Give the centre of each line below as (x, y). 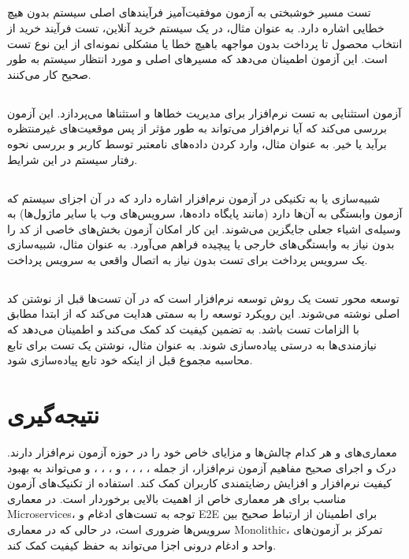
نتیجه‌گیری (53, 414)
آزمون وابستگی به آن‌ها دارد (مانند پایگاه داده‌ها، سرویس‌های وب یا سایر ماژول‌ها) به (205, 213)
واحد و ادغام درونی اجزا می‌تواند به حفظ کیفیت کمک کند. (142, 544)
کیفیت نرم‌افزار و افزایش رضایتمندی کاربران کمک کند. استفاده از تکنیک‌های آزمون (200, 483)
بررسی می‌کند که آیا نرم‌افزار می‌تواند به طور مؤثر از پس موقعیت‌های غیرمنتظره (197, 128)
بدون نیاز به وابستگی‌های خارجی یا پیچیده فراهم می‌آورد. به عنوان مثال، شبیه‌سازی (201, 244)
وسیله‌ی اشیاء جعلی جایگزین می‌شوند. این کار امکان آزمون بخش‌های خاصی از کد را (204, 228)
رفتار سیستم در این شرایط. (73, 159)
